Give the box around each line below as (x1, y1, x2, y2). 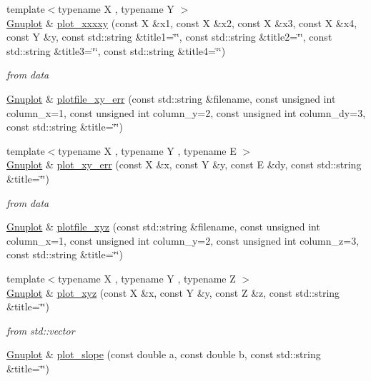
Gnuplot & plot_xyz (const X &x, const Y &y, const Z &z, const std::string (6, 285, 340, 300)
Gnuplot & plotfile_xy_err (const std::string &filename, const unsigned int (6, 91, 336, 106)
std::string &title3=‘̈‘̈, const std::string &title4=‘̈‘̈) (6, 43, 226, 58)
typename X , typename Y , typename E (58, 143, 237, 158)
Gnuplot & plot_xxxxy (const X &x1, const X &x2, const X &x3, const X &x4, (6, 15, 357, 30)
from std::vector (6, 322, 75, 337)
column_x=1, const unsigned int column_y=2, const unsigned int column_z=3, (6, 233, 360, 248)
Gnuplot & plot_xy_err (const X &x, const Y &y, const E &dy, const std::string (6, 157, 362, 172)
